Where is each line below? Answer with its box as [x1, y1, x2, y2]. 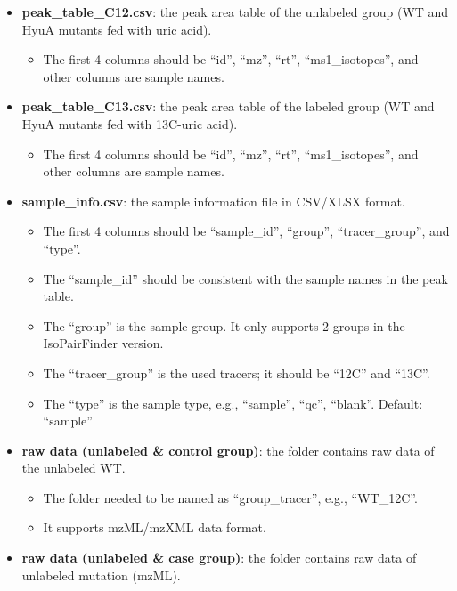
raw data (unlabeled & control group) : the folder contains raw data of [21, 441, 435, 459]
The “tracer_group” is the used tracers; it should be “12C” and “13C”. [43, 363, 430, 382]
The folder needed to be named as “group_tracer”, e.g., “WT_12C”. [43, 488, 418, 506]
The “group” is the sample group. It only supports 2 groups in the [43, 316, 405, 335]
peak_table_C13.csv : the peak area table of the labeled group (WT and [21, 97, 435, 116]
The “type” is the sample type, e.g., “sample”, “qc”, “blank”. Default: [43, 393, 423, 412]
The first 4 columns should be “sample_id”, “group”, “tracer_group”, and [43, 222, 450, 240]
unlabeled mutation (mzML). [21, 565, 181, 584]
